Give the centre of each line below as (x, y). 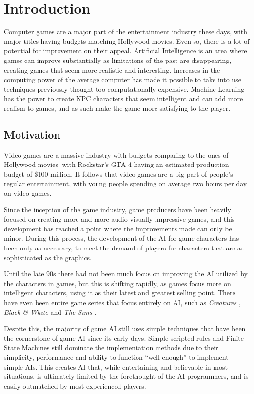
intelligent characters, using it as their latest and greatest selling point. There (120, 293)
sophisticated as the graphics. (48, 257)
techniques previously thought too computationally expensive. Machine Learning (124, 89)
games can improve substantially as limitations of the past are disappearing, (118, 60)
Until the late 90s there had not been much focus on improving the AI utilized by (126, 274)
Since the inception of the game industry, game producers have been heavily (117, 209)
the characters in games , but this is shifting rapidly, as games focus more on (117, 283)
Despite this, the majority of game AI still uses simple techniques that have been (125, 328)
